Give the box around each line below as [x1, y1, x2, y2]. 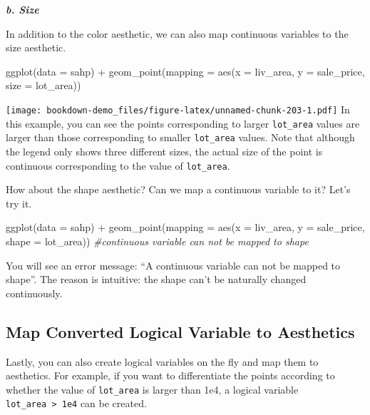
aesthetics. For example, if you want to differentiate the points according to [6, 368, 335, 383]
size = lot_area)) [6, 78, 81, 93]
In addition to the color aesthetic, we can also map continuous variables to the [6, 26, 349, 41]
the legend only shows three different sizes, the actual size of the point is [6, 143, 323, 158]
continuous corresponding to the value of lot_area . [6, 158, 230, 173]
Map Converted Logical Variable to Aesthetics [6, 320, 355, 342]
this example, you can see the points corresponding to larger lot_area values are [6, 116, 360, 130]
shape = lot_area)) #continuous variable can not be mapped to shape [6, 233, 309, 248]
